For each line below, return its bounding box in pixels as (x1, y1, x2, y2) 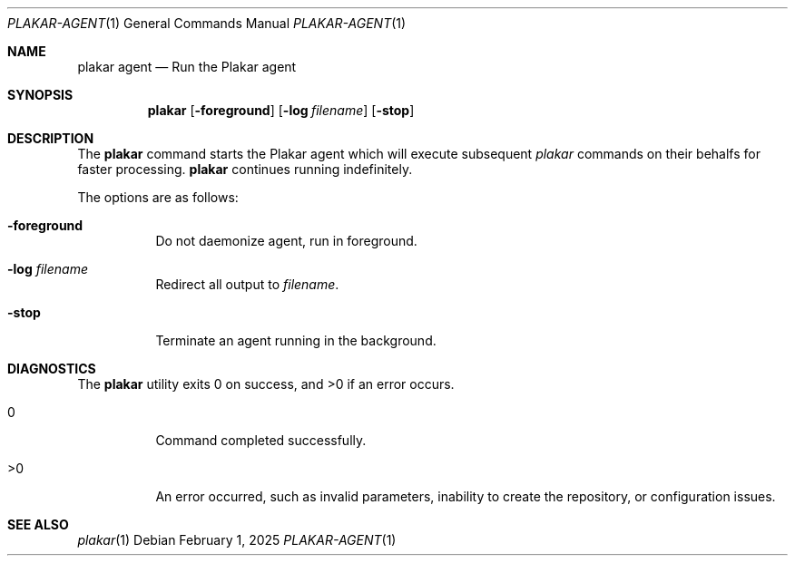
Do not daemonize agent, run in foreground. (155, 233, 417, 248)
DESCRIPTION (7, 131, 94, 146)
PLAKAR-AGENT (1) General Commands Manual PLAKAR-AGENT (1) (7, 15, 407, 31)
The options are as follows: (77, 189, 239, 205)
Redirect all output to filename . (155, 277, 339, 292)
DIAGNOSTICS (7, 361, 96, 376)
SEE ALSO (7, 517, 69, 532)
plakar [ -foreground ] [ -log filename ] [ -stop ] (147, 102, 415, 118)
